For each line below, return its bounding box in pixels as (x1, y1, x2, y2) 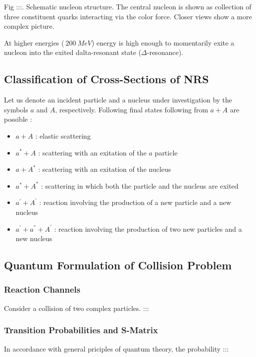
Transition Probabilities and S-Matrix (4, 324, 158, 336)
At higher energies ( (4, 37, 64, 48)
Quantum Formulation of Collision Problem (4, 257, 232, 273)
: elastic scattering (35, 130, 91, 141)
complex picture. (4, 21, 54, 31)
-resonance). (147, 47, 183, 57)
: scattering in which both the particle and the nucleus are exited (41, 180, 239, 191)
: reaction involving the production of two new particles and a (54, 223, 242, 234)
